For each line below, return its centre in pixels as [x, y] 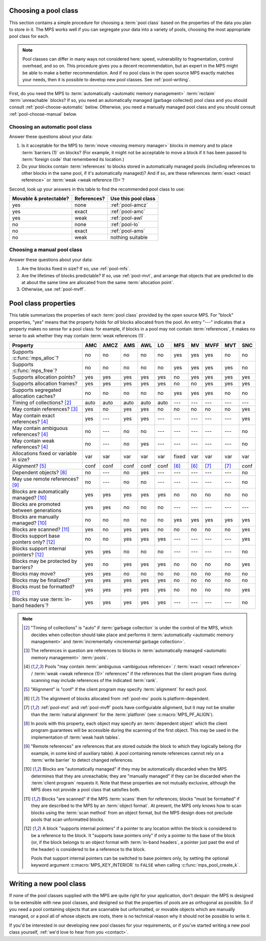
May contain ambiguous [40, 428]
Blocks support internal [39, 548]
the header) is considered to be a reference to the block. [89, 849]
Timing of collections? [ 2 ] [42, 402]
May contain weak [33, 441]
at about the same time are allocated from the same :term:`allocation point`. [98, 282]
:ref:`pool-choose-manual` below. [43, 114]
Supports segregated [37, 390]
